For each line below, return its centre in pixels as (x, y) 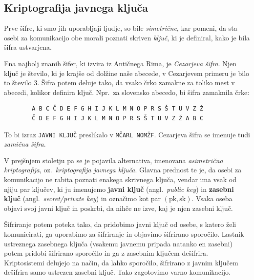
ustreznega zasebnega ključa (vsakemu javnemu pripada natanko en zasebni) (118, 243)
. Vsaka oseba (212, 198)
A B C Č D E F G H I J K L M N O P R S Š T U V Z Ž (118, 109)
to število (18, 83)
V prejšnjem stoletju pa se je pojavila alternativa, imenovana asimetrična (114, 160)
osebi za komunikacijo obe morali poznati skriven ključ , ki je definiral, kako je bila (127, 37)
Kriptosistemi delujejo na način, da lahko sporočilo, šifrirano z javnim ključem (121, 262)
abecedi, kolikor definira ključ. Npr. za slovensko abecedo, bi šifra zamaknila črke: (127, 92)
